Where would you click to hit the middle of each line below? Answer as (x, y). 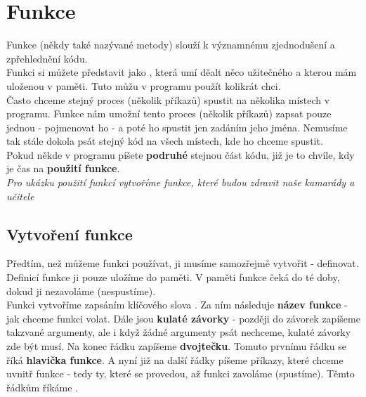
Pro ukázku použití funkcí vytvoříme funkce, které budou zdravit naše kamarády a (181, 182)
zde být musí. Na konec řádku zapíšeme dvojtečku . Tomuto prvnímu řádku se (176, 346)
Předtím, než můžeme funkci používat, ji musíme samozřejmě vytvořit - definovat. (183, 263)
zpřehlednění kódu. (47, 58)
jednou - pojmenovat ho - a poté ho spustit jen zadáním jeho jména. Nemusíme (177, 127)
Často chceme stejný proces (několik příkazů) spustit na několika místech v (168, 99)
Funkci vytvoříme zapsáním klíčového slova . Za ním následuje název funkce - (177, 305)
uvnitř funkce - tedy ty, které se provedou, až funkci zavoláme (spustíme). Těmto (181, 373)
